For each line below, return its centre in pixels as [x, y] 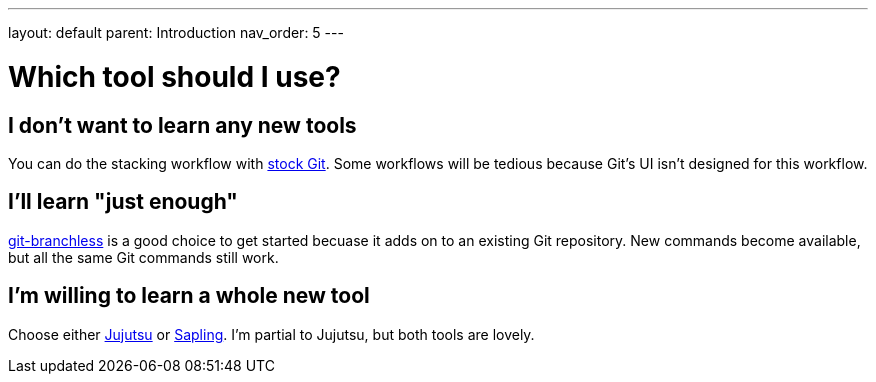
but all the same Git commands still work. [143, 257]
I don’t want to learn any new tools [182, 125]
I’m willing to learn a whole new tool [189, 296]
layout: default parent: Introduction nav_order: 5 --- [176, 32]
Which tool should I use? [174, 76]
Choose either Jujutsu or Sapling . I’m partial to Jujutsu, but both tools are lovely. [271, 334]
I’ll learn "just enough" [123, 202]
